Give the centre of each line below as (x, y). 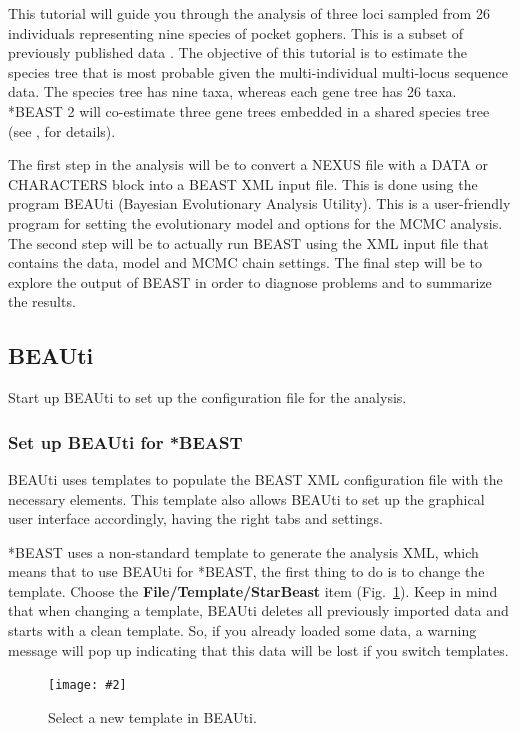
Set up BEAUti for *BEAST (125, 441)
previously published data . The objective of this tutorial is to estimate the (237, 52)
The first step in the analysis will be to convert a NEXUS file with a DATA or (248, 164)
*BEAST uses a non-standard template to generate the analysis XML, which (243, 551)
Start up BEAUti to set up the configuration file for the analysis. (207, 397)
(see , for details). (62, 130)
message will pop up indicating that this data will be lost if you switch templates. (258, 649)
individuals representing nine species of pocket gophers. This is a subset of (236, 32)
